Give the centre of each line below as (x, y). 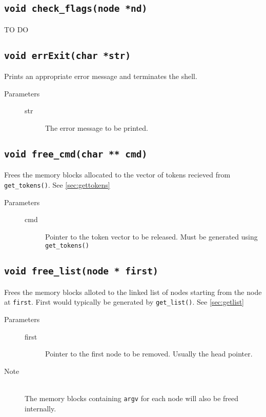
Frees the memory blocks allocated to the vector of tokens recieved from (117, 175)
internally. (40, 408)
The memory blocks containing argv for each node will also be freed (132, 398)
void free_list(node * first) (81, 271)
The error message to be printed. (97, 127)
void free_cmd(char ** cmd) (76, 154)
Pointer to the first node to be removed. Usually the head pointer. (149, 354)
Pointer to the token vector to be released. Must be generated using (151, 236)
